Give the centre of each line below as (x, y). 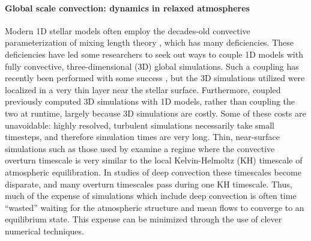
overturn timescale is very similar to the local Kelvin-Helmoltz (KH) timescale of (154, 160)
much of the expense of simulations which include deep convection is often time (151, 196)
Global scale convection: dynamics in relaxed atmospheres (127, 8)
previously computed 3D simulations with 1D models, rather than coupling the (150, 101)
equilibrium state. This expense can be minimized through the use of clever (143, 219)
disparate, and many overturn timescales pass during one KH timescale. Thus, (149, 184)
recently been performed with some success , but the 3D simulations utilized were (155, 78)
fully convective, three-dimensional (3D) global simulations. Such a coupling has (152, 66)
